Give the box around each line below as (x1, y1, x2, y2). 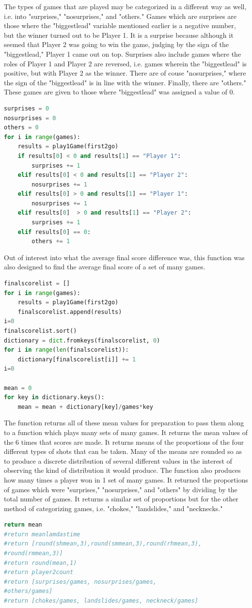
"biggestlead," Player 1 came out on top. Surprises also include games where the (4, 48, 241, 59)
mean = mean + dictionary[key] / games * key (17, 403, 153, 410)
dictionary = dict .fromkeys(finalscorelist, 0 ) (4, 337, 160, 344)
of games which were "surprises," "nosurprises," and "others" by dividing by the (4, 484, 237, 494)
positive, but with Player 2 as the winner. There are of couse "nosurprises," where (4, 68, 246, 78)
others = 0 (4, 124, 39, 131)
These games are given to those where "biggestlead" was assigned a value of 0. (4, 87, 235, 97)
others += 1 (31, 238, 70, 245)
